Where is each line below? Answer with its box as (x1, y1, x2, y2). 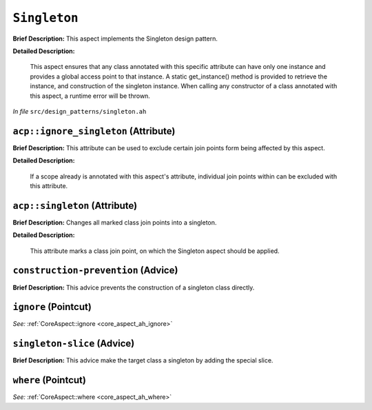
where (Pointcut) (12, 374, 86, 386)
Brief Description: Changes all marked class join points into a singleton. (12, 218, 217, 227)
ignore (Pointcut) (12, 301, 92, 313)
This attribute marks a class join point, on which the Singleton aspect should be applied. (30, 247, 280, 255)
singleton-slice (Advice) (12, 338, 135, 349)
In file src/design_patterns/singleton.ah (12, 107, 147, 115)
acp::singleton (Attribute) (12, 200, 138, 212)
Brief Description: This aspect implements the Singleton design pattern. (12, 34, 218, 43)
